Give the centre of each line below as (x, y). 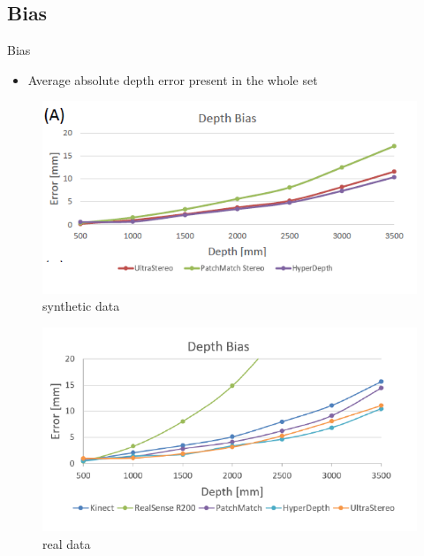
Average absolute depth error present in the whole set (173, 79)
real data (67, 543)
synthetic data (81, 306)
